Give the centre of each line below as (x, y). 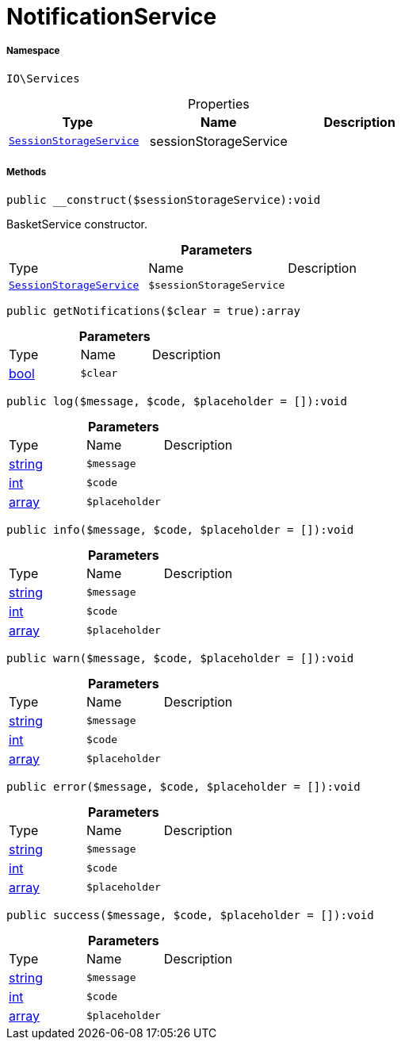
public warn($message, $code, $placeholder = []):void (180, 658)
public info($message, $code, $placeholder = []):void (180, 529)
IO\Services (43, 78)
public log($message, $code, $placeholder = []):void (177, 401)
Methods (27, 172)
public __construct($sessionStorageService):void (164, 199)
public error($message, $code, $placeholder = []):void (183, 786)
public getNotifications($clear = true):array (153, 310)
